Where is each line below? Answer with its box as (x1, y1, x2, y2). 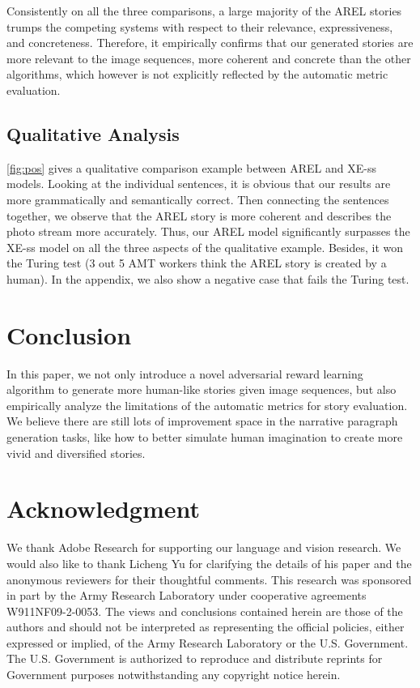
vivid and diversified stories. (6, 444, 146, 461)
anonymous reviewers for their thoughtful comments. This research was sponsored (6, 570, 412, 588)
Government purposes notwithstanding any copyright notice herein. (6, 666, 341, 683)
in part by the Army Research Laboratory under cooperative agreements (6, 587, 367, 604)
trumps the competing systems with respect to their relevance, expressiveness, (6, 18, 393, 35)
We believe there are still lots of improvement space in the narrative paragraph (6, 412, 398, 429)
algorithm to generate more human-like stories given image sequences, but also (6, 381, 397, 398)
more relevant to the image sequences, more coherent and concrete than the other (6, 49, 411, 66)
